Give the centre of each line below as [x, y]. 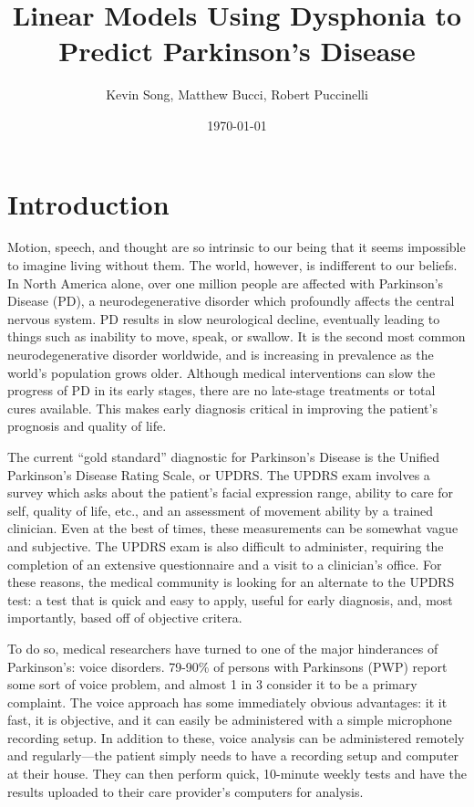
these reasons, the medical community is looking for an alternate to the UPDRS [231, 582]
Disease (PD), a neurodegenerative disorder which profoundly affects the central [231, 301]
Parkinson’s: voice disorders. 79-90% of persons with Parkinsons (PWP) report [227, 666]
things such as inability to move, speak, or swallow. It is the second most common [237, 336]
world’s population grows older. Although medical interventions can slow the [222, 372]
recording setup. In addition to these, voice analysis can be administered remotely [236, 737]
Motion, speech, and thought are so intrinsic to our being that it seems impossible [237, 247]
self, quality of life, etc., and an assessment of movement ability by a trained [221, 510]
